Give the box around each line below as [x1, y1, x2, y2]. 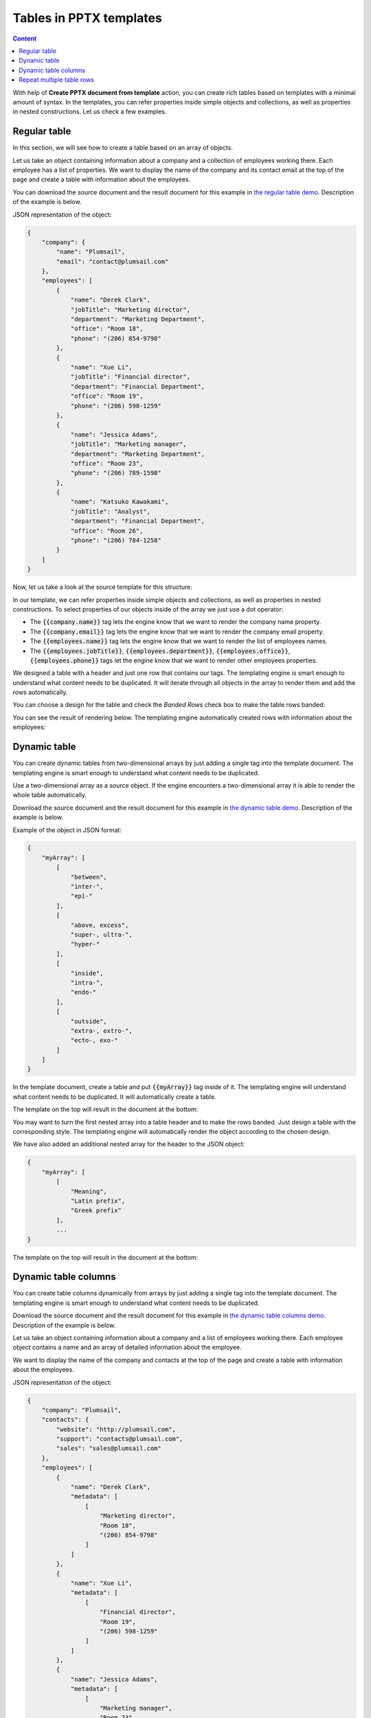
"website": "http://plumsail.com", [56, 1425, 177, 1433]
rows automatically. [12, 688, 68, 697]
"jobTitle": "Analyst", [70, 507, 151, 515]
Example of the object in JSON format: [12, 825, 122, 834]
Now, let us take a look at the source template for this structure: [12, 583, 192, 591]
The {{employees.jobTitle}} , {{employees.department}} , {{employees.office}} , [30, 647, 291, 655]
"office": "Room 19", [70, 392, 144, 400]
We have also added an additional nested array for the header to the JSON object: [12, 1140, 245, 1148]
